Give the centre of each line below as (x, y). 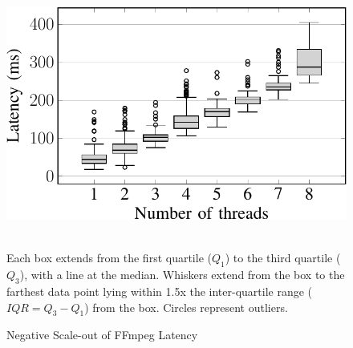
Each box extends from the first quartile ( (109, 258)
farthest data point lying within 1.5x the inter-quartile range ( (160, 291)
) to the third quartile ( (283, 258)
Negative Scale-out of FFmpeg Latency (102, 335)
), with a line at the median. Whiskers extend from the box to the (182, 275)
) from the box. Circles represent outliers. (186, 307)
